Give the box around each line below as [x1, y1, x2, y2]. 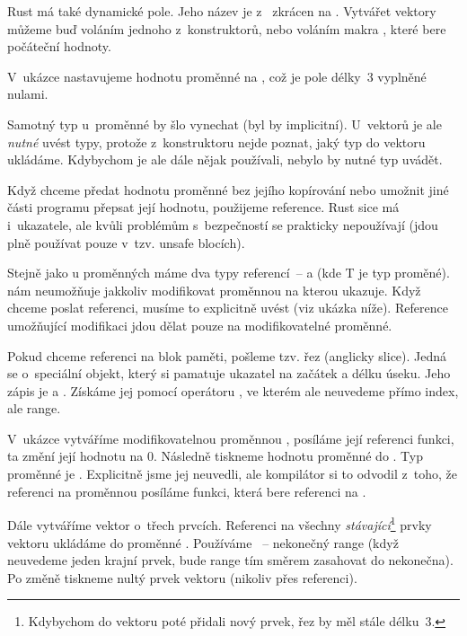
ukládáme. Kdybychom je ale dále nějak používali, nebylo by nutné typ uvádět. [7, 150, 443, 169]
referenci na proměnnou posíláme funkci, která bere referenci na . [7, 481, 366, 500]
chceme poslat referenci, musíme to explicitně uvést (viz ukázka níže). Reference [7, 298, 448, 317]
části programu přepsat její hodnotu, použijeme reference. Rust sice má [7, 198, 400, 216]
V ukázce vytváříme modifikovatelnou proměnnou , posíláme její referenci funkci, [7, 428, 454, 447]
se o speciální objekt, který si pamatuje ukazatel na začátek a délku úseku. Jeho [7, 364, 451, 383]
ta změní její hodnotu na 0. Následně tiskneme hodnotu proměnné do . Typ [7, 446, 423, 465]
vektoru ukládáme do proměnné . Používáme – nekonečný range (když [7, 533, 399, 552]
